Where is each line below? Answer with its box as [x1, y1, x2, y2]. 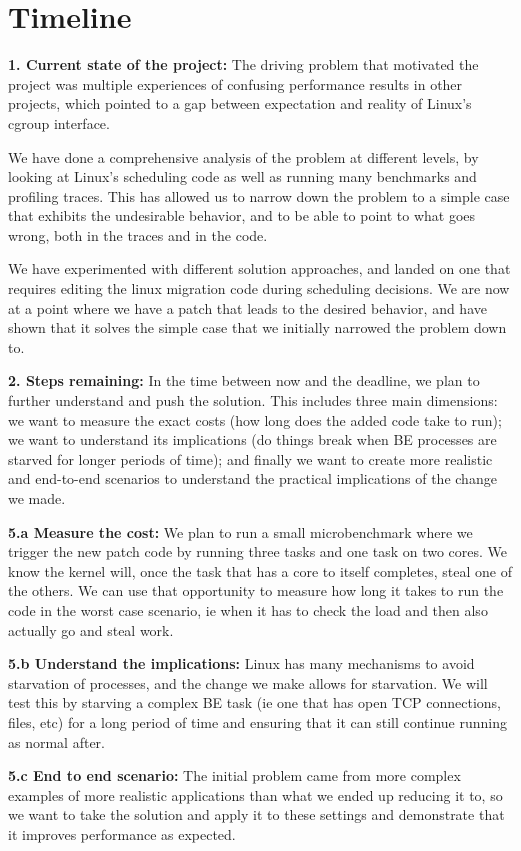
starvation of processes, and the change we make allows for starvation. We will [8, 672, 488, 693]
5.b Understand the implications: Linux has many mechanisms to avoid [8, 653, 475, 674]
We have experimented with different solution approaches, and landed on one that [8, 258, 511, 279]
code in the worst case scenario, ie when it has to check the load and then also [8, 599, 488, 620]
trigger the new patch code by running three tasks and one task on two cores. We [8, 541, 508, 562]
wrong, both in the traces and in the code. [8, 224, 268, 245]
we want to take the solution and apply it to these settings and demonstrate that [8, 804, 505, 825]
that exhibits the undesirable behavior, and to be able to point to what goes [8, 205, 476, 226]
